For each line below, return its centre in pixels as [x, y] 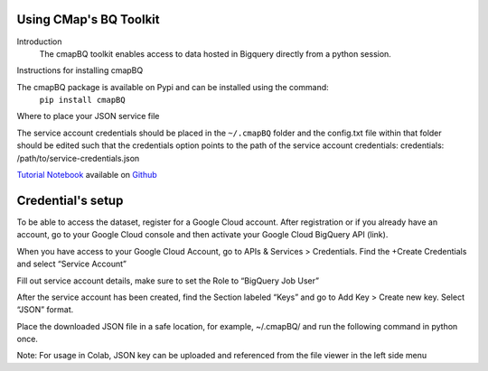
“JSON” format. [45, 310]
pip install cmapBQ [82, 100]
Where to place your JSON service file [88, 116]
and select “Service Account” [71, 264]
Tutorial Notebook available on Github [87, 175]
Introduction [39, 42]
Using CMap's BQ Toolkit [88, 19]
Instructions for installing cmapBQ [80, 70]
